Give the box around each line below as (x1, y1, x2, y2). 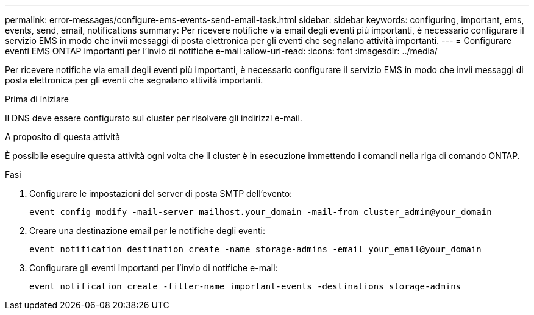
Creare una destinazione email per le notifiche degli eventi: (29, 225, 266, 236)
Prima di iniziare (5, 94, 69, 104)
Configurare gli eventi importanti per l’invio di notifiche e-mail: (29, 263, 278, 273)
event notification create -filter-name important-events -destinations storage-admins (29, 281, 461, 291)
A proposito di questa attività (5, 132, 121, 142)
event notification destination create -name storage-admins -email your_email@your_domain (29, 244, 482, 254)
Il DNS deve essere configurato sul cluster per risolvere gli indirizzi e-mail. (5, 113, 302, 123)
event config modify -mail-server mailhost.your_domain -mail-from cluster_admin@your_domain (29, 207, 492, 217)
